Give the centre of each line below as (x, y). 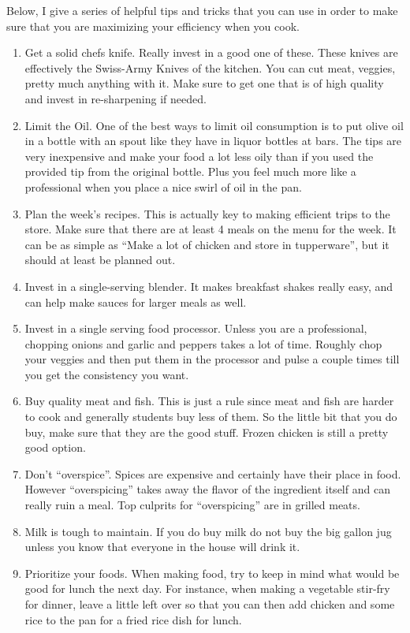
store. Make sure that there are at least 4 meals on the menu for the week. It (211, 229)
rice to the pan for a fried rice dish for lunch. (133, 619)
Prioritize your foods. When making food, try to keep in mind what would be (212, 573)
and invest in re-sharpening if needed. (116, 98)
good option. (55, 447)
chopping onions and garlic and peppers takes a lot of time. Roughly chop (203, 343)
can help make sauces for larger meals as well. (136, 302)
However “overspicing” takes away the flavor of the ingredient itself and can (207, 489)
